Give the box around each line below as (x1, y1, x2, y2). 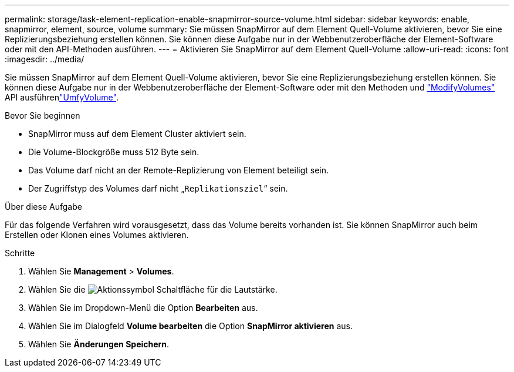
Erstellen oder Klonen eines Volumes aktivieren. (5, 230, 189, 240)
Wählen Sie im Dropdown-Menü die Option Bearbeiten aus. (28, 303, 258, 313)
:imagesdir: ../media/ (5, 54, 84, 64)
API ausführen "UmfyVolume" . (5, 92, 119, 102)
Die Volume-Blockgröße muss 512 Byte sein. (28, 147, 199, 157)
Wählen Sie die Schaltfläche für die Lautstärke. (28, 284, 278, 294)
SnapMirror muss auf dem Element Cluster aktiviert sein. (28, 129, 246, 139)
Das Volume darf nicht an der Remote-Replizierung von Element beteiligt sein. (28, 165, 329, 175)
